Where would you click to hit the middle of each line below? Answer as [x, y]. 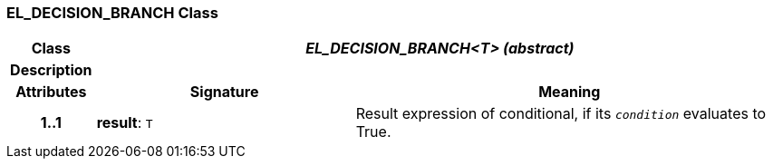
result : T [125, 123]
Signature [224, 92]
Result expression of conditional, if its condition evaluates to [561, 114]
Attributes [51, 92]
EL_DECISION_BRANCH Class [112, 13]
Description [51, 70]
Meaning [570, 92]
